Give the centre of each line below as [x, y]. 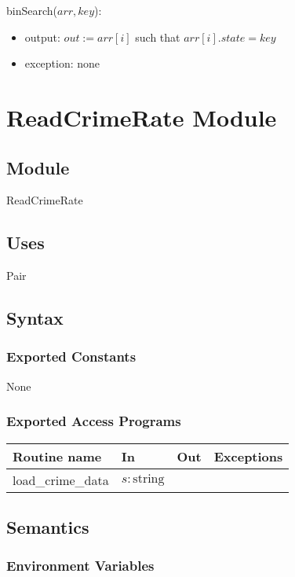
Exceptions [248, 456]
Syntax [35, 318]
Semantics [48, 526]
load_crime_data [61, 480]
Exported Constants [71, 356]
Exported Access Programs [94, 421]
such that [158, 37]
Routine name [57, 456]
